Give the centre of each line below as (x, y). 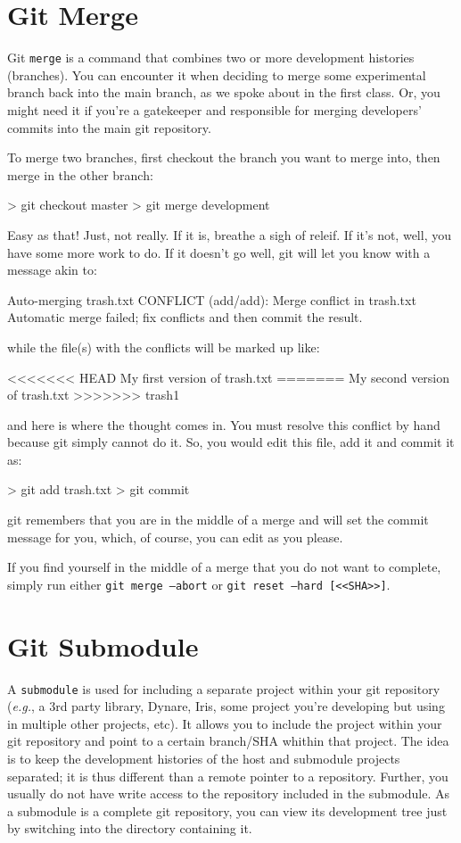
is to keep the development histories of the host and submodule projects (204, 759)
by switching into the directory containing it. (130, 828)
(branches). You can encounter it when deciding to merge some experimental (217, 74)
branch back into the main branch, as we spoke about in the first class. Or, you (224, 92)
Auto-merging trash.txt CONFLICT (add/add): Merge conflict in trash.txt (212, 299)
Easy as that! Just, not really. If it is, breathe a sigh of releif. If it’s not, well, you (229, 234)
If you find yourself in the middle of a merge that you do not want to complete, (224, 567)
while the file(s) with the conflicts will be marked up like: (164, 347)
